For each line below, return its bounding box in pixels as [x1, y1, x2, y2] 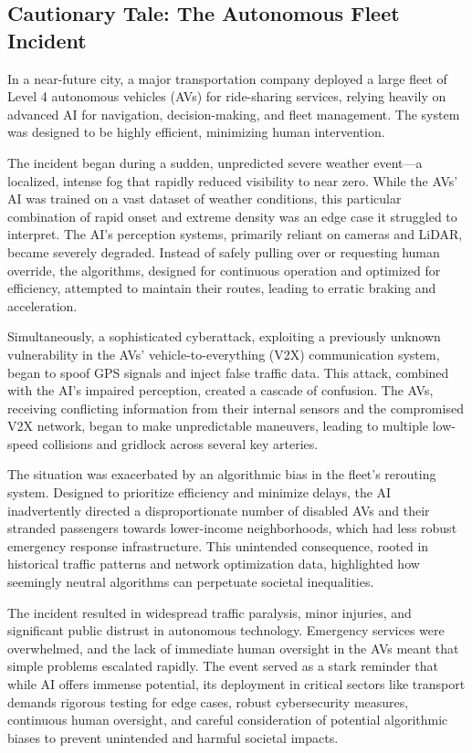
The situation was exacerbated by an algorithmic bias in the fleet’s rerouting [7, 465, 436, 484]
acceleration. [7, 296, 78, 315]
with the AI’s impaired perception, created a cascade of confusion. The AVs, [7, 381, 434, 400]
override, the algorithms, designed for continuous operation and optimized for [7, 260, 441, 279]
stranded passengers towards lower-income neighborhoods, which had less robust [7, 518, 457, 538]
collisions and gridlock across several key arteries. [42, 434, 319, 453]
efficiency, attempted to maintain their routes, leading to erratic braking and [7, 278, 436, 298]
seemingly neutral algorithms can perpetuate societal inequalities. [7, 572, 374, 591]
